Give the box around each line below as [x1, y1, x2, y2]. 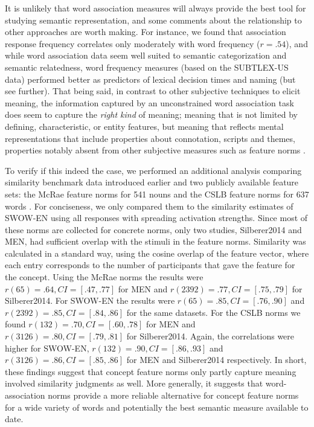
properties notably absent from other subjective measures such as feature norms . [5, 144, 306, 156]
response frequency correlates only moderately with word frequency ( [5, 37, 260, 50]
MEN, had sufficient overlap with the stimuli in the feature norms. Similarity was [5, 235, 306, 248]
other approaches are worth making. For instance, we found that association [5, 25, 286, 38]
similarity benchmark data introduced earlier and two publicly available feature [5, 176, 299, 188]
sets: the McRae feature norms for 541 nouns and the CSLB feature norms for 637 [5, 187, 309, 200]
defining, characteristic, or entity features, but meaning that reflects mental [5, 120, 284, 132]
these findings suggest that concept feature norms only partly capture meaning [5, 365, 296, 377]
